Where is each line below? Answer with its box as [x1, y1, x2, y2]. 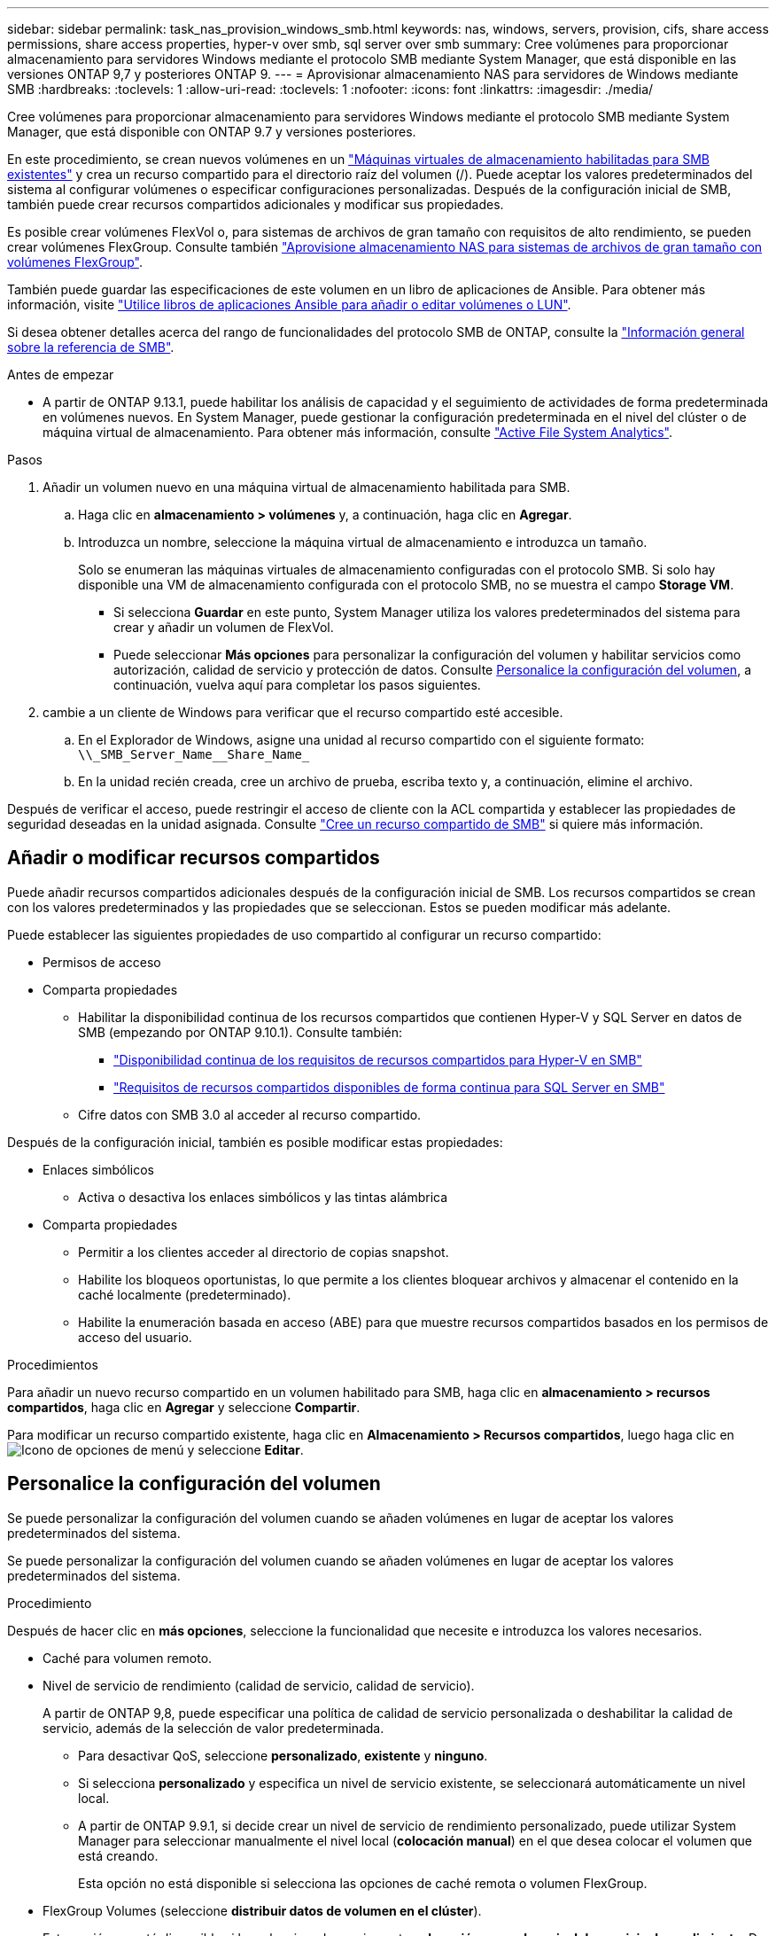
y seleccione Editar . [187, 1441, 304, 1457]
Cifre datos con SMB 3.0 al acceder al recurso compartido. [78, 1106, 422, 1122]
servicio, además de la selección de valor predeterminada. [43, 1720, 384, 1736]
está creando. [78, 1847, 159, 1863]
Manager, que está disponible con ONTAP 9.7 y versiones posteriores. [7, 124, 416, 139]
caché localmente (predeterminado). [78, 1286, 291, 1302]
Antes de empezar [7, 367, 114, 382]
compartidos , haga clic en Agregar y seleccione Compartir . [7, 1399, 361, 1415]
